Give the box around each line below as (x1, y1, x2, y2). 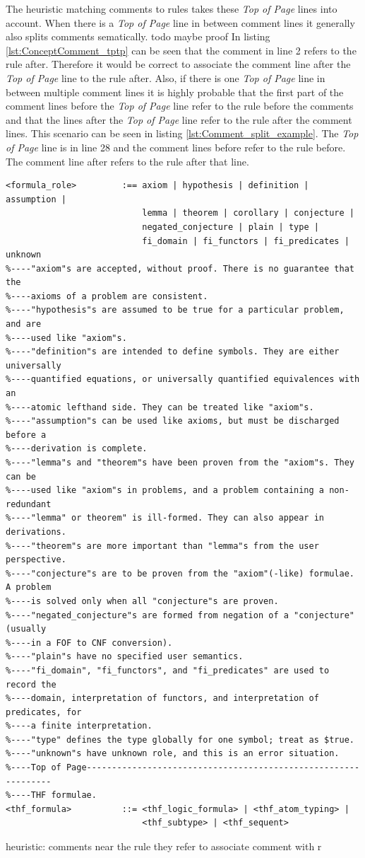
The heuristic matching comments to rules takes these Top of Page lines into (6, 1, 337, 16)
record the (6, 679, 56, 690)
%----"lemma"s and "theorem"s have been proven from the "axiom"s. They (6, 458, 354, 468)
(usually (6, 624, 47, 634)
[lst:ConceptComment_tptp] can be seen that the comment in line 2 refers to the (6, 42, 357, 57)
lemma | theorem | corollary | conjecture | (142, 208, 354, 219)
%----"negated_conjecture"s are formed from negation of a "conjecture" (6, 610, 354, 620)
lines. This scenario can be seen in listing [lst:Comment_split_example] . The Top (6, 126, 359, 141)
